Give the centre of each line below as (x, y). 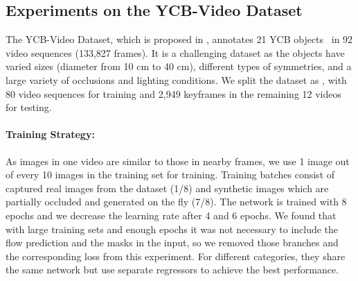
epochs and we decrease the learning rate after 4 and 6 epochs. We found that (171, 215)
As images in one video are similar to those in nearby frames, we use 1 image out (178, 161)
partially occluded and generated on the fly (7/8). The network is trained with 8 (176, 202)
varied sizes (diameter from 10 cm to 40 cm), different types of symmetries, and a (179, 66)
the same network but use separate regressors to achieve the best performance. (172, 270)
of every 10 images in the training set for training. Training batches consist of (170, 174)
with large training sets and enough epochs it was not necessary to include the (172, 229)
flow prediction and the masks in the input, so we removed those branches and (172, 242)
